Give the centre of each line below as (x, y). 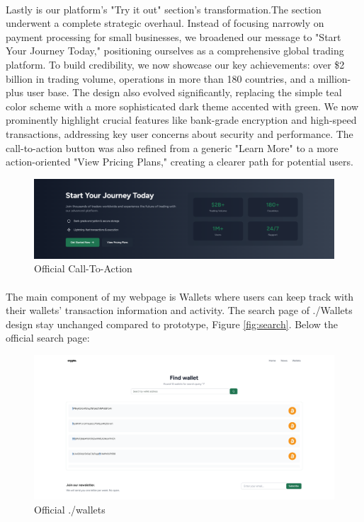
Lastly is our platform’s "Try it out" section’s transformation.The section (164, 9)
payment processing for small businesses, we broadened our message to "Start (174, 36)
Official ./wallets (70, 509)
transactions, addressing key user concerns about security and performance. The (180, 133)
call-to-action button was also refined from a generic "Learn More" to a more (172, 147)
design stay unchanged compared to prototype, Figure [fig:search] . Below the (172, 324)
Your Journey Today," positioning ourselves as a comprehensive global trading (175, 51)
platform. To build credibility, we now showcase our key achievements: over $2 (175, 64)
